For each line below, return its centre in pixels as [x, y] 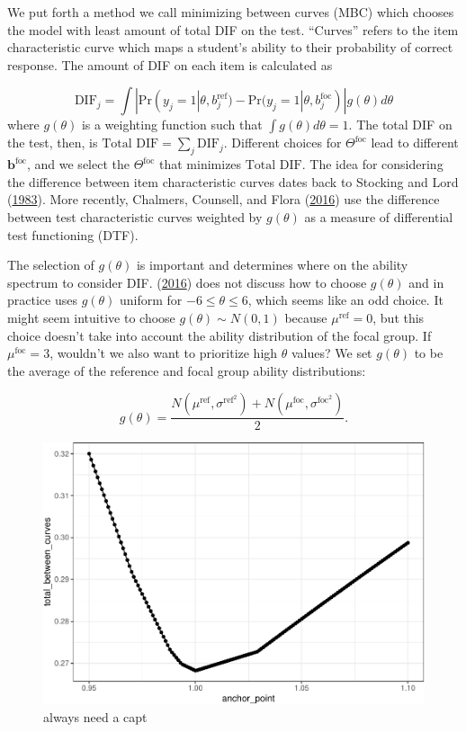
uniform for [151, 300]
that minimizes [201, 164]
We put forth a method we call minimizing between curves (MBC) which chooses [231, 12]
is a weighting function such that [172, 125]
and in [426, 282]
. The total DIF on [400, 125]
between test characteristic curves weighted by [135, 216]
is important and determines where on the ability [272, 265]
